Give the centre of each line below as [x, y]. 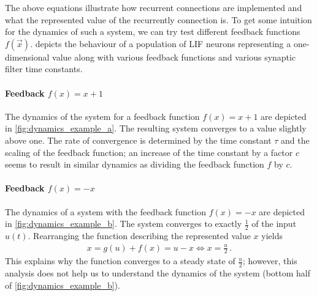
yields [272, 235]
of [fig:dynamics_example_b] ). [63, 285]
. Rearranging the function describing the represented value [139, 235]
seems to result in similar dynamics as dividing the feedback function [135, 164]
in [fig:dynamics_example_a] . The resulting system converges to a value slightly [156, 128]
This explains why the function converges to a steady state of [120, 261]
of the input [274, 224]
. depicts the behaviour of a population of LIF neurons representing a [161, 43]
